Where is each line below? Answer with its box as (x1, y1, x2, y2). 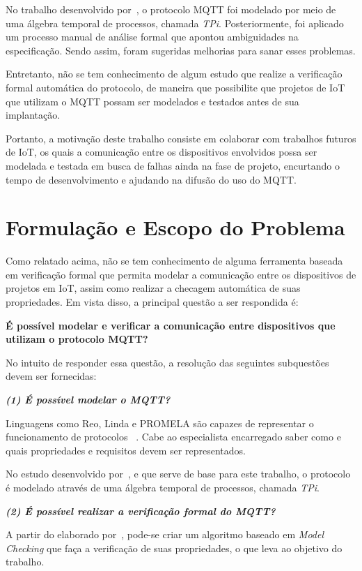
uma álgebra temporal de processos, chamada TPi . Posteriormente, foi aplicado (6, 15, 344, 30)
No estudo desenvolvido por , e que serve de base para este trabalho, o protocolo (6, 466, 351, 481)
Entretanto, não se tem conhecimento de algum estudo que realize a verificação (6, 66, 343, 81)
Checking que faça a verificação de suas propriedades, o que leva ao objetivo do (6, 540, 343, 555)
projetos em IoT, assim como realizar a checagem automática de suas (6, 281, 301, 295)
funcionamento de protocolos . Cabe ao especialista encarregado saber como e (6, 429, 341, 444)
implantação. (6, 107, 61, 122)
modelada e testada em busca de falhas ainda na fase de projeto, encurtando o (6, 158, 340, 172)
